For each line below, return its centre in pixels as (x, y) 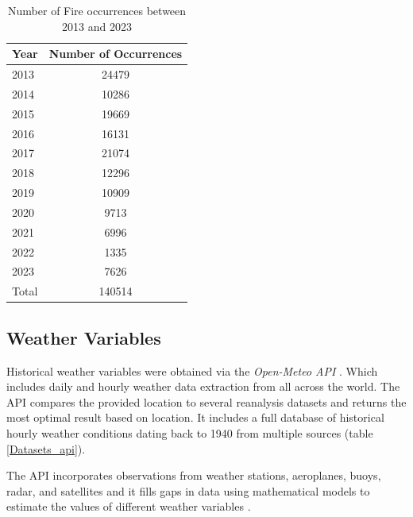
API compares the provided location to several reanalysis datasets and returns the (206, 401)
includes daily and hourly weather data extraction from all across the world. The (203, 386)
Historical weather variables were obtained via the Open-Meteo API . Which (192, 370)
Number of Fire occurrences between (97, 10)
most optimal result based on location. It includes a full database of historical (195, 417)
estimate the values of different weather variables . (129, 506)
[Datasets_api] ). (46, 448)
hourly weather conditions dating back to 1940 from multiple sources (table (190, 432)
